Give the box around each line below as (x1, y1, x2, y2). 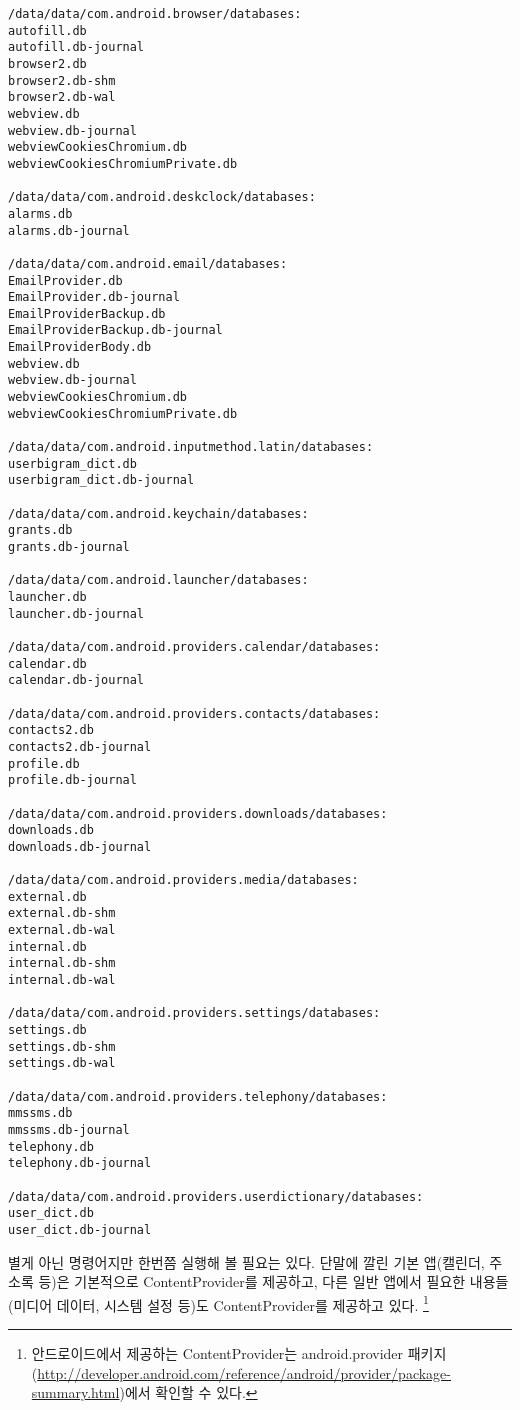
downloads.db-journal (8, 839, 152, 854)
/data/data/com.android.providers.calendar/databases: (8, 639, 381, 654)
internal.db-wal (8, 973, 116, 988)
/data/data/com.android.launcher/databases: (8, 573, 309, 588)
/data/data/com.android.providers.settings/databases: (8, 1006, 381, 1021)
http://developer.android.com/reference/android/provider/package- (37, 1362, 451, 1383)
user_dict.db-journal (8, 1222, 152, 1237)
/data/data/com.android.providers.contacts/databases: (8, 706, 381, 721)
